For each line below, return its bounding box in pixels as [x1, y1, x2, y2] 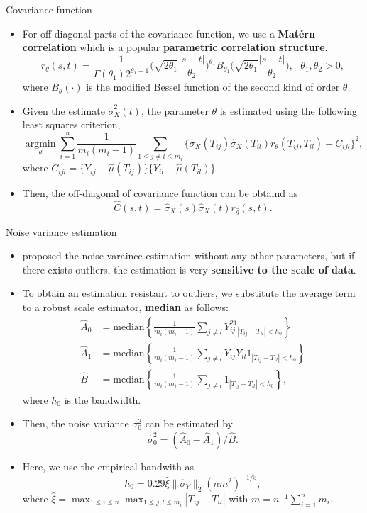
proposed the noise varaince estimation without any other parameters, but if [22, 248, 355, 263]
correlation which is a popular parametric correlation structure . [22, 40, 328, 55]
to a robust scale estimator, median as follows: [22, 300, 229, 315]
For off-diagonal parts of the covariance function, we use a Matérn [22, 26, 315, 40]
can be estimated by [145, 416, 233, 431]
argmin [25, 138, 56, 149]
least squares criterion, [22, 117, 121, 132]
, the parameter [141, 103, 209, 118]
